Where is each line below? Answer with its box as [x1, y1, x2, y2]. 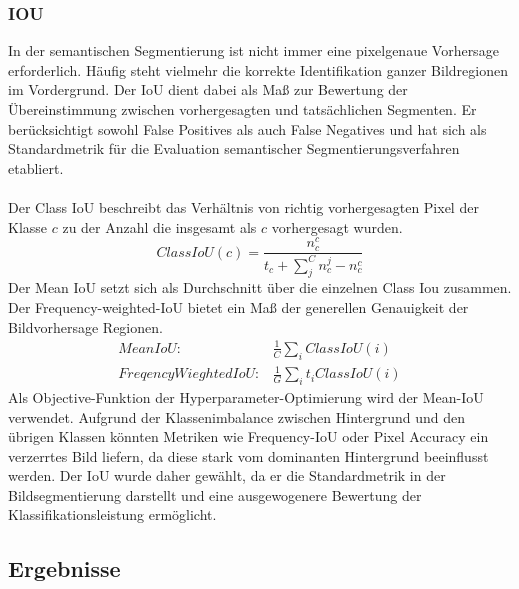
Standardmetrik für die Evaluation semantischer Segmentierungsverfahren [8, 138, 460, 159]
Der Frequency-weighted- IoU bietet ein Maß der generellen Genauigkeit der [8, 297, 469, 318]
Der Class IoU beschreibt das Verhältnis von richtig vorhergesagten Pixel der [8, 196, 479, 217]
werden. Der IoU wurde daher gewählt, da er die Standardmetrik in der [8, 465, 446, 486]
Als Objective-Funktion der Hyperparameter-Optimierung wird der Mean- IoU [8, 386, 484, 407]
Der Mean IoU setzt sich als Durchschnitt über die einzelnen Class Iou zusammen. [8, 277, 512, 298]
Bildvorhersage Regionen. [8, 316, 163, 337]
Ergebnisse [8, 553, 121, 584]
